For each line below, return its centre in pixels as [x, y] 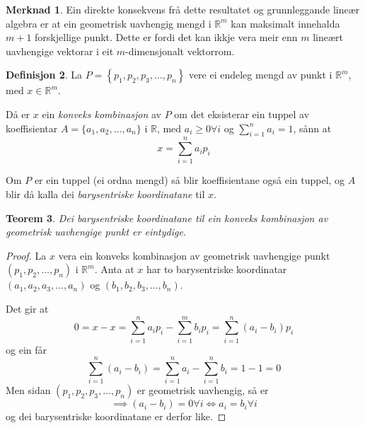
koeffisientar [32, 128]
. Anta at [114, 269]
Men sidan [28, 390]
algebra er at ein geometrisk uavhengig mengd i [109, 23]
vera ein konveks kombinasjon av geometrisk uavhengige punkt [194, 255]
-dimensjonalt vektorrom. [180, 51]
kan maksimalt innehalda [285, 23]
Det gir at [27, 309]
